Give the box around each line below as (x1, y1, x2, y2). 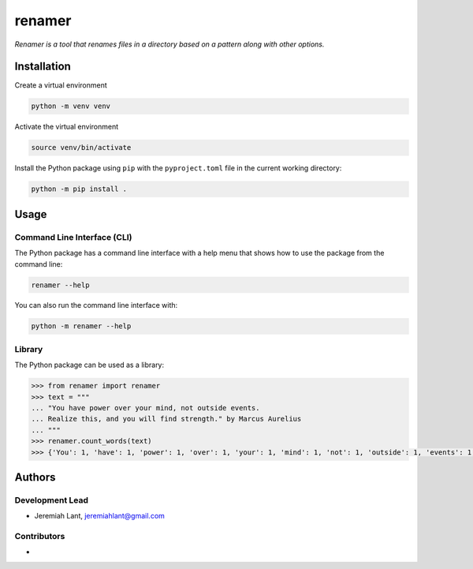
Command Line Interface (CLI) (14, 231, 132, 242)
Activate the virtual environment (14, 122, 119, 132)
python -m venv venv (31, 102, 110, 110)
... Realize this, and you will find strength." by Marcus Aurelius (31, 414, 302, 424)
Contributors (14, 531, 65, 542)
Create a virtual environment (14, 80, 108, 90)
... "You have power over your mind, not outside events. (31, 403, 260, 412)
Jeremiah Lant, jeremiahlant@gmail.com (34, 511, 166, 521)
